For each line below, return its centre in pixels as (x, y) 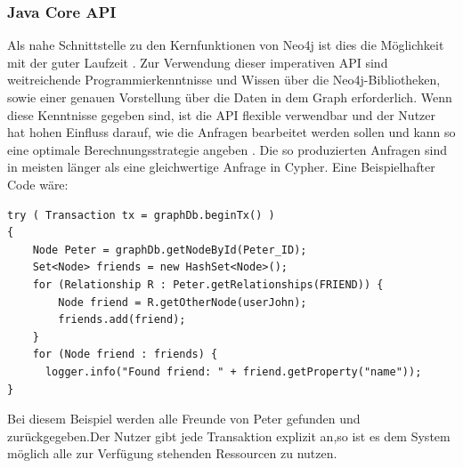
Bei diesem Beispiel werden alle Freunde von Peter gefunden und (184, 419)
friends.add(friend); (122, 320)
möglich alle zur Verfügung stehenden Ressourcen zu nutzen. (172, 453)
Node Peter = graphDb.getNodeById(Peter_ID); (170, 250)
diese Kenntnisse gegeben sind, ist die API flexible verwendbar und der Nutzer (222, 114)
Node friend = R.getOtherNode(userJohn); (183, 302)
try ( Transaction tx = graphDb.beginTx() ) (141, 215)
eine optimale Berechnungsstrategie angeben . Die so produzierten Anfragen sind (227, 149)
